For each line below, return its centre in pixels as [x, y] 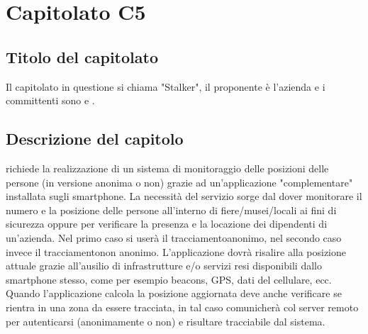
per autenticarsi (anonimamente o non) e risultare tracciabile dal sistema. [166, 321]
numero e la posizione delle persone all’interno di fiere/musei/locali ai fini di [171, 210]
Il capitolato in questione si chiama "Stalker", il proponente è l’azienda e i [166, 86]
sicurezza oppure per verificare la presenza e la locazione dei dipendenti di [167, 224]
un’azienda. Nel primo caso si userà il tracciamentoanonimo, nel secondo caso [174, 237]
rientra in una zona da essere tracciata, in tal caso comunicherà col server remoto [182, 307]
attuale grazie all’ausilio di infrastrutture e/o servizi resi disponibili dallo [164, 266]
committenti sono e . [50, 100]
